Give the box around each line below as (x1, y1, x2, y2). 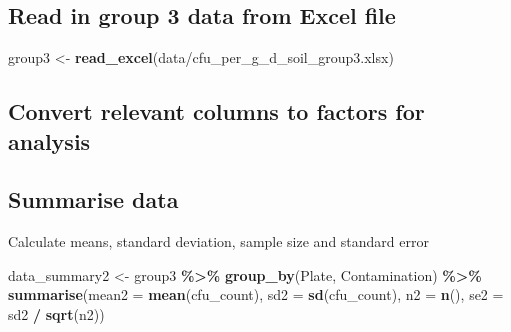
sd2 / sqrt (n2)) (8, 303, 105, 324)
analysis (8, 125, 91, 156)
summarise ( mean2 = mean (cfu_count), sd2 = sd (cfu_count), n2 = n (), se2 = (8, 284, 504, 305)
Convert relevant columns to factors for (8, 96, 425, 127)
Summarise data (8, 184, 179, 215)
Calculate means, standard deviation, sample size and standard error (8, 231, 429, 252)
